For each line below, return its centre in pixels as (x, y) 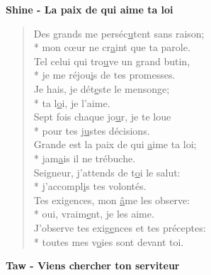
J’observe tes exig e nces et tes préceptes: (120, 227)
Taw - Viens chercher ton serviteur (93, 265)
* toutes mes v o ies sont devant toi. (109, 241)
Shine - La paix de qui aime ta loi (90, 9)
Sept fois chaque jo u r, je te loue (102, 117)
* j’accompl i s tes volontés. (90, 186)
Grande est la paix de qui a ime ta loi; (115, 144)
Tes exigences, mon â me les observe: (112, 200)
